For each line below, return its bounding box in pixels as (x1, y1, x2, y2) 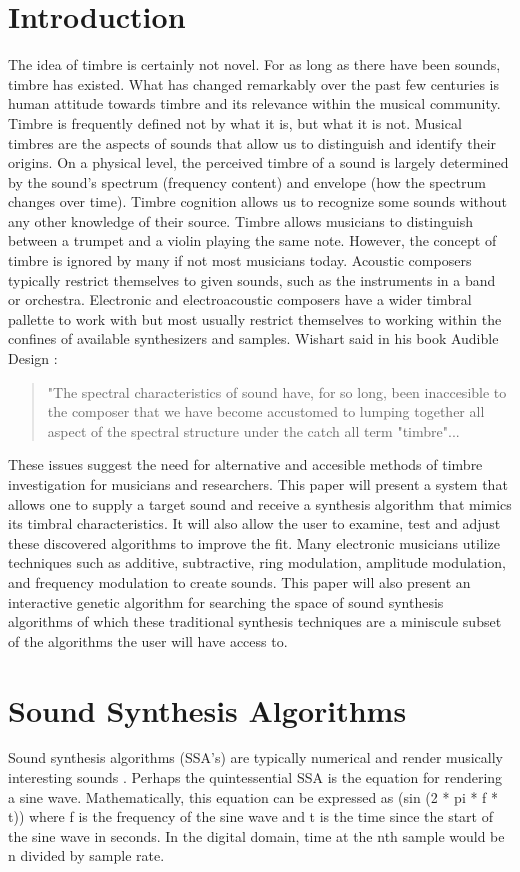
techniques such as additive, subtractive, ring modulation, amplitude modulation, (8, 552, 506, 573)
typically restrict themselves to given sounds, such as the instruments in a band (8, 269, 496, 290)
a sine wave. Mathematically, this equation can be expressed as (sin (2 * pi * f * (8, 786, 499, 807)
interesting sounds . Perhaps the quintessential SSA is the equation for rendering (8, 767, 503, 788)
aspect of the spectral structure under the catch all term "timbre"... (47, 420, 460, 441)
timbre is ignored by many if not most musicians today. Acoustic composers (8, 250, 472, 271)
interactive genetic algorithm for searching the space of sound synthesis (8, 591, 444, 612)
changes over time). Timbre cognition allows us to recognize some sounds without (8, 191, 508, 212)
